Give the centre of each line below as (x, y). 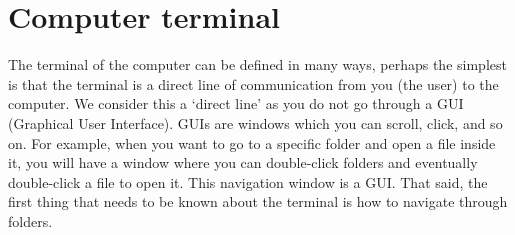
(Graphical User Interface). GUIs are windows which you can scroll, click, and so (255, 122)
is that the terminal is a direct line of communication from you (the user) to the (253, 83)
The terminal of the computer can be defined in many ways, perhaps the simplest (257, 64)
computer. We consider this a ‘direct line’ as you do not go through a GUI (236, 103)
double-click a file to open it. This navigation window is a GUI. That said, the (248, 181)
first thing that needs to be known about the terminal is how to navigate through (258, 201)
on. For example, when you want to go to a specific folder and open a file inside (252, 142)
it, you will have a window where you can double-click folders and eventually (243, 162)
